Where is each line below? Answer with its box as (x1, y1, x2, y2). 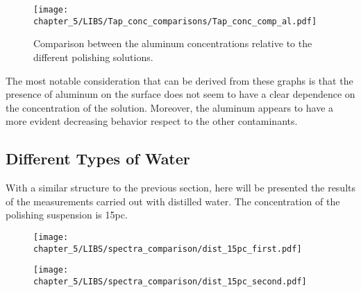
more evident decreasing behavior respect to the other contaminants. (6, 114, 298, 128)
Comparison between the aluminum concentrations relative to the (33, 36, 312, 51)
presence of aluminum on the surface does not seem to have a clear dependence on (6, 87, 355, 101)
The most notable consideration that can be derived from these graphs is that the (6, 73, 353, 87)
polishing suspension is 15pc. (6, 207, 128, 222)
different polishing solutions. (33, 49, 153, 64)
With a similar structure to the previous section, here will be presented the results (6, 180, 356, 195)
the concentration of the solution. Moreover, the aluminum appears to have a (6, 100, 334, 114)
